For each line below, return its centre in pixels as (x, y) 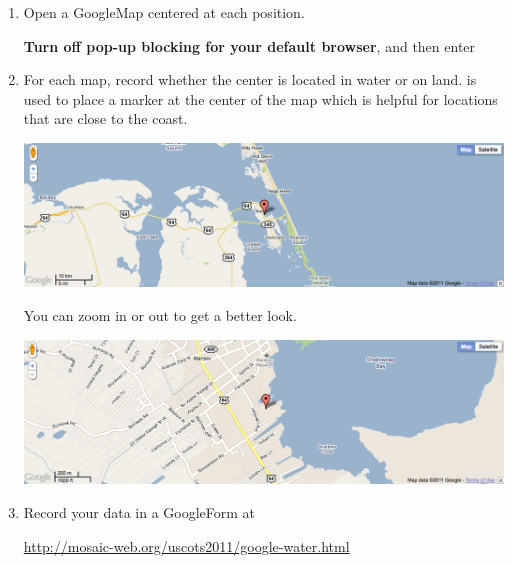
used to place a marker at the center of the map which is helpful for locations (260, 98)
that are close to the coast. (105, 118)
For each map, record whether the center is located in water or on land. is (250, 79)
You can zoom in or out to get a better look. (160, 314)
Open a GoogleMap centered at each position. (164, 12)
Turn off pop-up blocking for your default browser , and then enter (249, 45)
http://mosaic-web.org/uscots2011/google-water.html (186, 545)
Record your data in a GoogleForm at (139, 512)
